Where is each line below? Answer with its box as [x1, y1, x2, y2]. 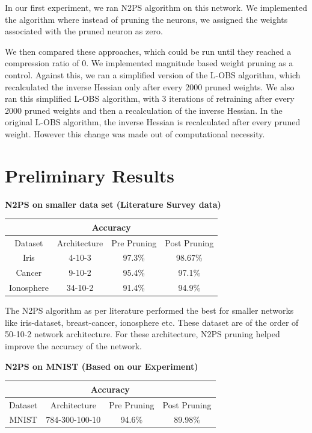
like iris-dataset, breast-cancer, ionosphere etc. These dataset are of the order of [5, 316, 299, 328]
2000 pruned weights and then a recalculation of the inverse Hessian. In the [5, 104, 283, 116]
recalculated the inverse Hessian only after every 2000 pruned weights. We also [5, 80, 295, 93]
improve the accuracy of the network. [5, 340, 142, 352]
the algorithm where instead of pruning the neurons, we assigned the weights [5, 13, 288, 25]
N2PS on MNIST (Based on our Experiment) [5, 360, 198, 372]
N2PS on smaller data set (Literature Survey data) [5, 198, 221, 210]
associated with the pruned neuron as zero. [5, 25, 163, 37]
